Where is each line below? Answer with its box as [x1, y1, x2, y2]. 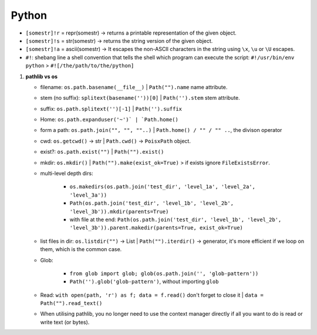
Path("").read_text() [40, 300, 103, 307]
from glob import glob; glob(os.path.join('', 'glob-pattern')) [69, 270, 259, 277]
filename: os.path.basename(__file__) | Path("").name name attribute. [40, 83, 228, 90]
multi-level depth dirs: [40, 170, 93, 177]
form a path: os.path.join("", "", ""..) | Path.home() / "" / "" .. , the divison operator [40, 127, 282, 134]
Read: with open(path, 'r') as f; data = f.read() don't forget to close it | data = [40, 291, 264, 299]
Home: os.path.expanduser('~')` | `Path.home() [40, 116, 178, 123]
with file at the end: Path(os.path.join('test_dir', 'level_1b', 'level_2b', [69, 216, 282, 223]
